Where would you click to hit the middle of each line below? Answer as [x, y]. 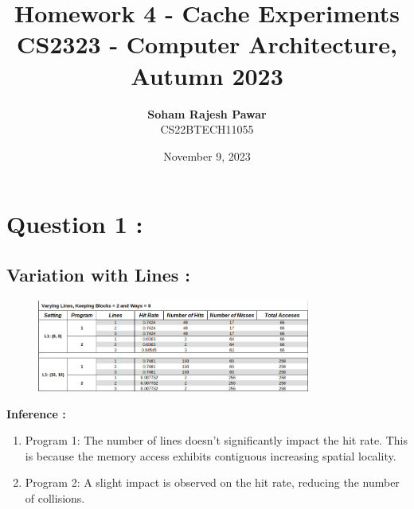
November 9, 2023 [207, 155]
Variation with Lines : [98, 274]
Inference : [36, 413]
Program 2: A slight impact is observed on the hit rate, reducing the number [212, 482]
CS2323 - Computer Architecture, [207, 44]
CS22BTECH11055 [207, 129]
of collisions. [55, 497]
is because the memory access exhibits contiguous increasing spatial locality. [211, 455]
